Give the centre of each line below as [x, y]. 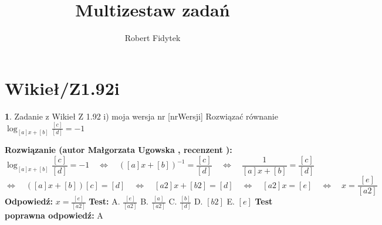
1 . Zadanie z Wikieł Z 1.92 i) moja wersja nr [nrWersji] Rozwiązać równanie [141, 116]
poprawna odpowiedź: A [54, 215]
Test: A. [104, 201]
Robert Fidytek [153, 38]
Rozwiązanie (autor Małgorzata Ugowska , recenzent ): [119, 150]
